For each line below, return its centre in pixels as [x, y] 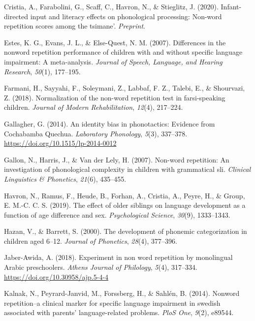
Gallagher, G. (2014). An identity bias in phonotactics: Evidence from [110, 123]
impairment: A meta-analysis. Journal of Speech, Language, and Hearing [113, 61]
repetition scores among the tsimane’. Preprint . [75, 26]
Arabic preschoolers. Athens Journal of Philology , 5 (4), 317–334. [101, 267]
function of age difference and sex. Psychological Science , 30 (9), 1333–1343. [117, 214]
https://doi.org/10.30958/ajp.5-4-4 [56, 276]
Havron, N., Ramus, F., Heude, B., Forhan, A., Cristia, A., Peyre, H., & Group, [125, 195]
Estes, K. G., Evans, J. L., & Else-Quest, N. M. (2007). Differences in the [115, 42]
